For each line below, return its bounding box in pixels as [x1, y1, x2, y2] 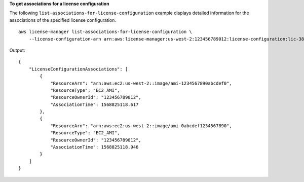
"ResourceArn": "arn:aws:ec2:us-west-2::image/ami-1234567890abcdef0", [50, 80, 233, 86]
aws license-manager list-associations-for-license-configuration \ [18, 29, 192, 35]
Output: [9, 47, 25, 53]
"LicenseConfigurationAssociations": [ [28, 66, 128, 72]
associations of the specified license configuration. [9, 17, 117, 23]
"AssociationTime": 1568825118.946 [50, 144, 139, 150]
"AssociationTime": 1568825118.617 [50, 101, 139, 107]
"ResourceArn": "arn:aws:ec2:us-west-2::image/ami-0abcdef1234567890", [50, 123, 233, 129]
